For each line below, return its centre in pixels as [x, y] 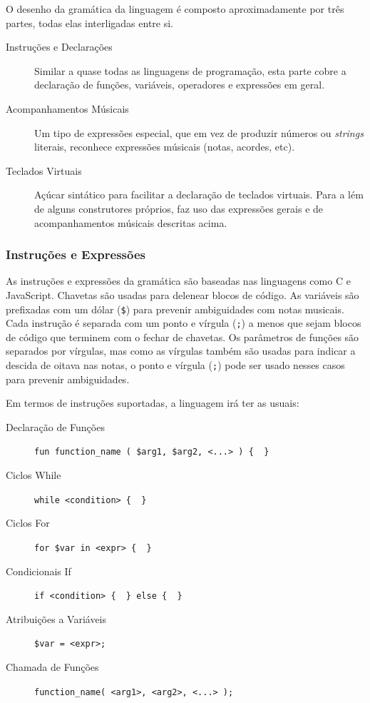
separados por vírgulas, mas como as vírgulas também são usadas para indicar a [181, 351]
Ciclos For [28, 523]
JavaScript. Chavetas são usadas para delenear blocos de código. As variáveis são [183, 294]
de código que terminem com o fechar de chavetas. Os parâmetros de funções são [183, 337]
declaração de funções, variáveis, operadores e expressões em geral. [180, 85]
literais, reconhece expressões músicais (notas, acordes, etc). [165, 147]
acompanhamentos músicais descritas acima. [131, 222]
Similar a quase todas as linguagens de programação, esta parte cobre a [190, 70]
